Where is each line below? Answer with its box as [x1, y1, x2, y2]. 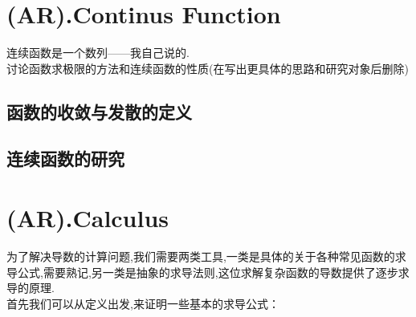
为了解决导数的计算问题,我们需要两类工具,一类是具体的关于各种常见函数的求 [6, 248, 406, 264]
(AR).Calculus [6, 201, 169, 234]
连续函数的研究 [6, 146, 124, 171]
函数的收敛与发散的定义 [6, 99, 192, 124]
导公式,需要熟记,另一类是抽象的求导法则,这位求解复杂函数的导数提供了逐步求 [6, 263, 410, 280]
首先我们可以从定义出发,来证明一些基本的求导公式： [6, 295, 279, 311]
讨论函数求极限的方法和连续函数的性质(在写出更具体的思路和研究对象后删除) [6, 59, 409, 76]
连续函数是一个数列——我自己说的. [6, 44, 190, 61]
